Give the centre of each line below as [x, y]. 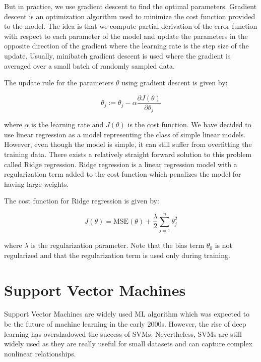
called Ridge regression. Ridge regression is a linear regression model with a [121, 164]
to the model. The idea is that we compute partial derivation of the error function [131, 26]
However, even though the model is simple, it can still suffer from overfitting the [128, 144]
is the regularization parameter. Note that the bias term [118, 245]
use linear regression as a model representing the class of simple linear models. [125, 134]
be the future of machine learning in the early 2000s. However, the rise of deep [125, 324]
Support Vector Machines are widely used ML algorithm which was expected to [127, 314]
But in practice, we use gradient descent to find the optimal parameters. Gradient [130, 6]
